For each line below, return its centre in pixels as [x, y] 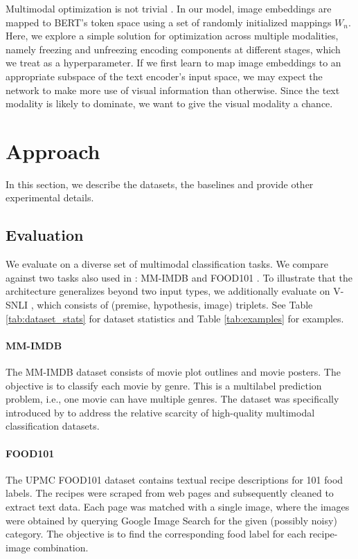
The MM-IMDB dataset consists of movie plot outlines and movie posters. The [173, 372]
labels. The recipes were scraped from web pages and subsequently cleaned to [170, 493]
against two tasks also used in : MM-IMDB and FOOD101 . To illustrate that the [179, 277]
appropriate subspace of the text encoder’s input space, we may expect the [164, 76]
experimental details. [50, 198]
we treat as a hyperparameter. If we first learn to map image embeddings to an [173, 63]
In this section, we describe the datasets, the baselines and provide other [160, 184]
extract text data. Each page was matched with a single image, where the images [178, 506]
